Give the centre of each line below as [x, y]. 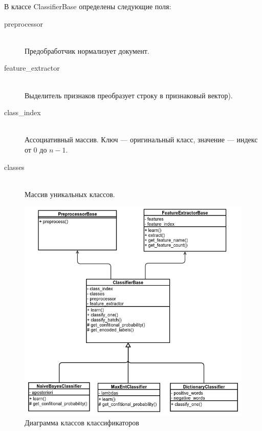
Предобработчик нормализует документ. [87, 50]
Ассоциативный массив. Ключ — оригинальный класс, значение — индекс [141, 139]
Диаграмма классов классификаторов [82, 422]
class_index [23, 112]
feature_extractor [32, 68]
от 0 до [36, 149]
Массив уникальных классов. [70, 194]
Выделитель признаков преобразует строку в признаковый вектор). [129, 95]
